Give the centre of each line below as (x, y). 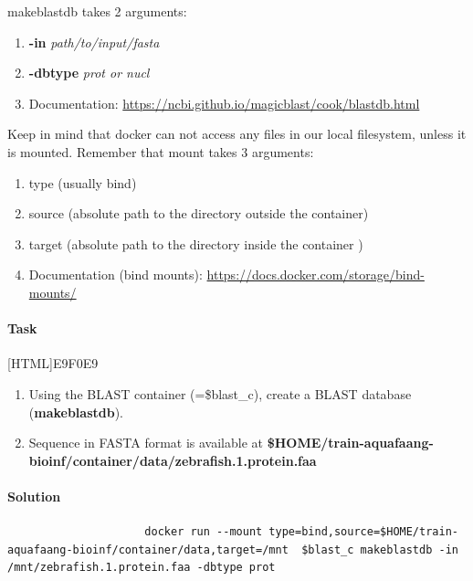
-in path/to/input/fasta (94, 42)
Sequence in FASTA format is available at (146, 443)
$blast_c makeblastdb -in (380, 549)
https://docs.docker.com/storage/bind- (315, 275)
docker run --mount (204, 532)
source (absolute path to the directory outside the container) (199, 213)
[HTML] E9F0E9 (53, 363)
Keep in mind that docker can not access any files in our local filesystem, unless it (237, 134)
